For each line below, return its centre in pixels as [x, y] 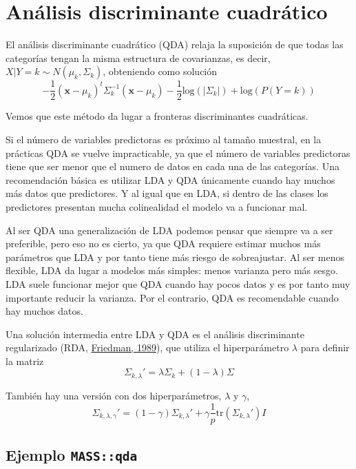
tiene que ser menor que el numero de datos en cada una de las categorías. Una [172, 166]
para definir [325, 347]
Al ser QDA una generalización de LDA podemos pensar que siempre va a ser [169, 230]
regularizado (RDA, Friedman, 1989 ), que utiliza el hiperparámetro [147, 347]
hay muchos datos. [44, 311]
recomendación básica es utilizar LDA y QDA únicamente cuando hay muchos [170, 179]
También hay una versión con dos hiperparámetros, [114, 395]
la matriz [25, 361]
